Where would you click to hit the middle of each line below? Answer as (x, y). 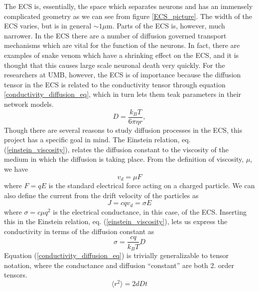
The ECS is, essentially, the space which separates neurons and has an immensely (129, 6)
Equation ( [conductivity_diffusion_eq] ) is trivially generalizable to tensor (116, 255)
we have (16, 168)
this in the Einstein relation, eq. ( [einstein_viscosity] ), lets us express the (116, 221)
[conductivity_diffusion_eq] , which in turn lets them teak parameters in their (123, 94)
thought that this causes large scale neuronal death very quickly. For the (115, 65)
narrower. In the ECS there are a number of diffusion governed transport (115, 35)
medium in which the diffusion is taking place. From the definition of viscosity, (124, 159)
